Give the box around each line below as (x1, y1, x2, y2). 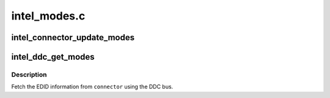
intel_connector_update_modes (11, 32, 134, 43)
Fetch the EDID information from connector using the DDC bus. (11, 83, 174, 91)
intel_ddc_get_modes (11, 52, 95, 62)
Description (11, 70, 47, 79)
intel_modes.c (11, 9, 86, 23)
